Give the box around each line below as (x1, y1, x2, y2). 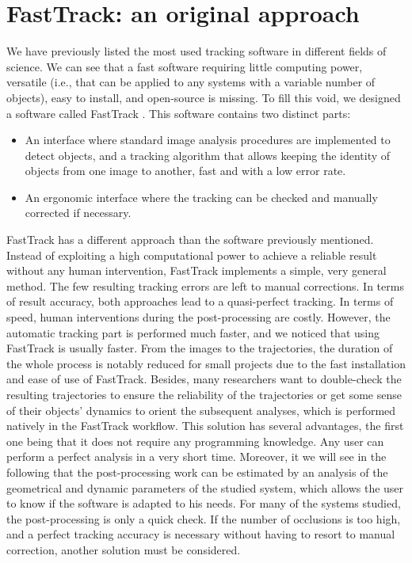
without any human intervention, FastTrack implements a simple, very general (6, 262, 387, 279)
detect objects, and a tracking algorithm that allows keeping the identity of (25, 146, 391, 163)
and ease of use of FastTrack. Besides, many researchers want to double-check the (6, 371, 402, 387)
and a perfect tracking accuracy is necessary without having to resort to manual (6, 526, 395, 542)
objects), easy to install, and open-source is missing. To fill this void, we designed (6, 89, 401, 105)
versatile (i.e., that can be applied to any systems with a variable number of (6, 74, 376, 90)
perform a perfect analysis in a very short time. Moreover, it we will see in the (6, 448, 387, 465)
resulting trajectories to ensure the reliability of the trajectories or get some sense (6, 386, 402, 402)
